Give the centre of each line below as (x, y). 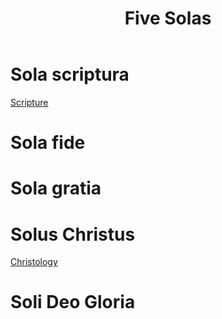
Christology (34, 262)
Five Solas (168, 18)
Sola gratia (56, 188)
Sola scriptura (70, 74)
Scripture (29, 102)
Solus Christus (73, 234)
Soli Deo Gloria (73, 302)
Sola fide (48, 143)
